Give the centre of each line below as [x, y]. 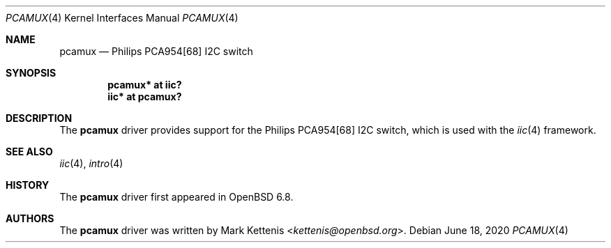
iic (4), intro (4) [91, 163]
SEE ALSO [29, 152]
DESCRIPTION [39, 118]
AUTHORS [30, 218]
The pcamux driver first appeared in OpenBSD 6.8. [176, 197]
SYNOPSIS [31, 73]
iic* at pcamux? [145, 96]
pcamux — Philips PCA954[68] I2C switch [156, 51]
